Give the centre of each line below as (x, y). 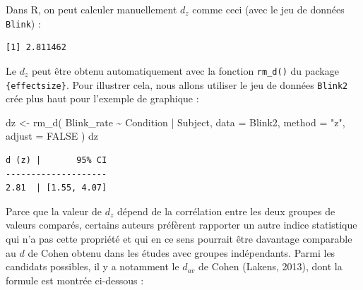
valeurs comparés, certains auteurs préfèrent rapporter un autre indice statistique (181, 225)
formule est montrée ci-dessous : (75, 280)
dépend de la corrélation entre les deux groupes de (226, 211)
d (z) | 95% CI (56, 160)
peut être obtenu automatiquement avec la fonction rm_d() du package (185, 70)
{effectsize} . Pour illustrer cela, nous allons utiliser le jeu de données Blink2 (177, 84)
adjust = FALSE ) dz (52, 136)
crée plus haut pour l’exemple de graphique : (102, 98)
